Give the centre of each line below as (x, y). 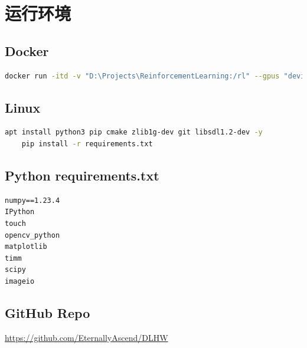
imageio (20, 281)
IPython (20, 212)
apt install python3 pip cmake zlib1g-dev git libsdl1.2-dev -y (134, 132)
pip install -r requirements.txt (87, 144)
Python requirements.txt (82, 175)
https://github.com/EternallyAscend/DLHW (86, 337)
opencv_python (32, 235)
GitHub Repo (48, 312)
